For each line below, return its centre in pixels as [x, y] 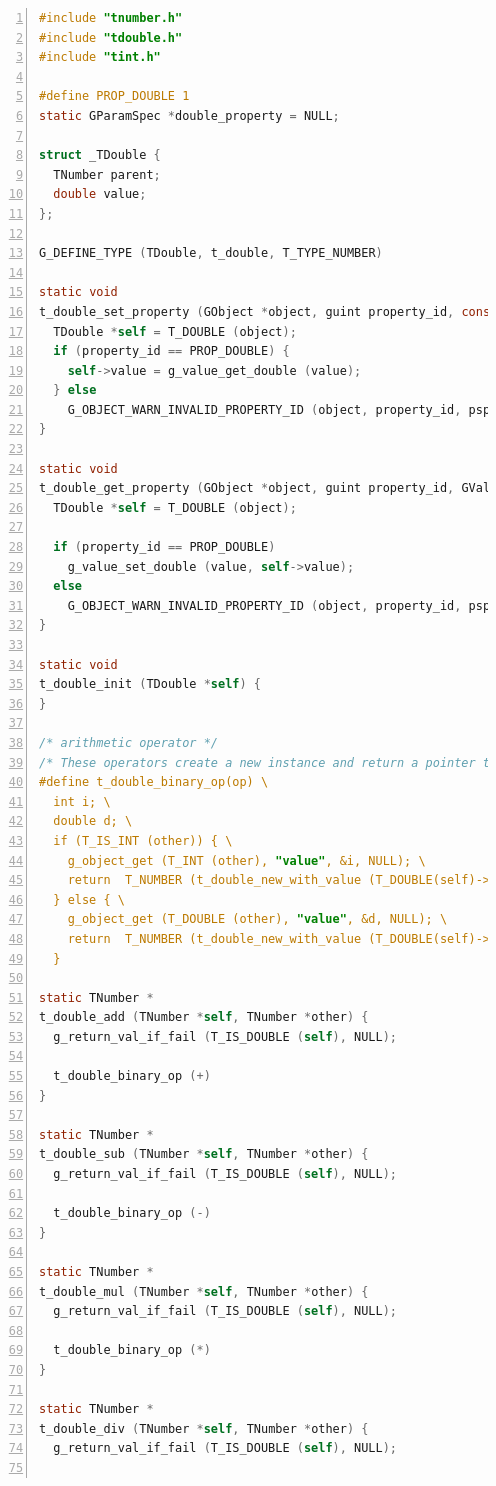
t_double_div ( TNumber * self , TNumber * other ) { [204, 1428]
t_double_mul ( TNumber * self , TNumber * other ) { [204, 1291]
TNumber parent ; [107, 174]
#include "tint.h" [100, 57]
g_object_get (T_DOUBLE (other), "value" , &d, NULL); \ [257, 919]
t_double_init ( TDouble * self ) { [150, 684]
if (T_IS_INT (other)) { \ [143, 840]
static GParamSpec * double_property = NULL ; [189, 115]
